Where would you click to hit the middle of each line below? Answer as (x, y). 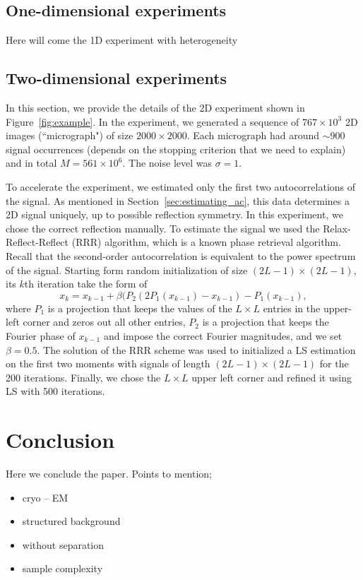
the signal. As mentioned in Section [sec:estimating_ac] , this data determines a (178, 200)
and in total (31, 163)
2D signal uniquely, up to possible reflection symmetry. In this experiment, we (174, 214)
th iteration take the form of (86, 284)
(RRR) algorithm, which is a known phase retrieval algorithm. (206, 242)
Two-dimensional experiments (117, 78)
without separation (63, 544)
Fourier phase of (41, 335)
